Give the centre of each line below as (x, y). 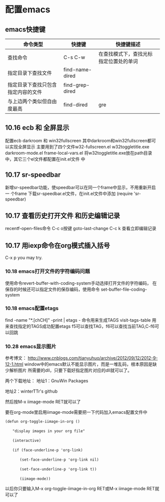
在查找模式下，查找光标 (126, 54)
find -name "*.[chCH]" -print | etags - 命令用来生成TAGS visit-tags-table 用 (81, 320)
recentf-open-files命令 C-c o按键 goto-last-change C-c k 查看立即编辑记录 (81, 229)
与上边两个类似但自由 (32, 101)
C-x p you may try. (24, 258)
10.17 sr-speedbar (33, 175)
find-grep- (77, 85)
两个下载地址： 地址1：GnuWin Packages (47, 381)
